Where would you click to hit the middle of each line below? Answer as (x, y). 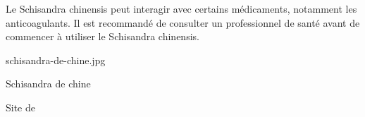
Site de (20, 107)
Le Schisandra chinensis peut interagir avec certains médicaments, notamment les (181, 8)
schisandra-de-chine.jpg (56, 60)
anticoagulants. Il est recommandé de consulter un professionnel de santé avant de (183, 22)
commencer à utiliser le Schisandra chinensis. (103, 36)
